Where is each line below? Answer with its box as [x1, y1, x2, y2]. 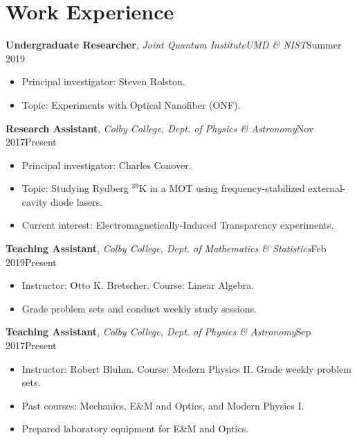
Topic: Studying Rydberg [21, 181, 129, 195]
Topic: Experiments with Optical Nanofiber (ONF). [21, 97, 241, 112]
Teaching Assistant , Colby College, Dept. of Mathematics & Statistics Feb [6, 241, 327, 256]
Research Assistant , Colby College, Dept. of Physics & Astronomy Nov [6, 121, 314, 135]
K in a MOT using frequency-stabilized [138, 181, 305, 195]
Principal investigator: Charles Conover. [21, 157, 192, 172]
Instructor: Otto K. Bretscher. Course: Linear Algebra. [21, 278, 255, 292]
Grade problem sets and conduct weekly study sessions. [21, 301, 257, 315]
